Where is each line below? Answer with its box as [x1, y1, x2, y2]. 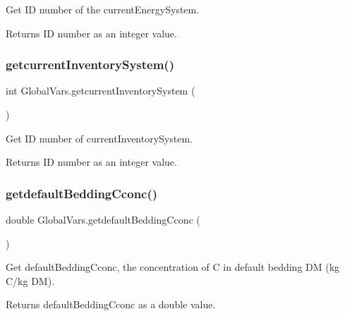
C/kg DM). [6, 273, 55, 288]
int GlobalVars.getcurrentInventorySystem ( [6, 83, 195, 98]
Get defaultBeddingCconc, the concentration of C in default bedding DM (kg [6, 260, 340, 274]
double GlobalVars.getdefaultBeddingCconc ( [6, 212, 200, 226]
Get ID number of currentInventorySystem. [6, 130, 193, 145]
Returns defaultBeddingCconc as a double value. [6, 297, 216, 312]
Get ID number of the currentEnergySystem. [6, 2, 200, 16]
